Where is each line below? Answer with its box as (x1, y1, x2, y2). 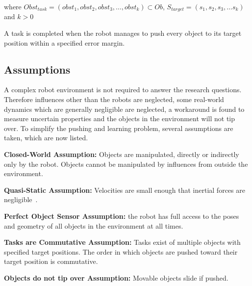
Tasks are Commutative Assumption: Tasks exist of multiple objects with (4, 237, 241, 247)
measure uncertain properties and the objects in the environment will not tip (4, 113, 235, 124)
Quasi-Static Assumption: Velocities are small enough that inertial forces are (4, 184, 245, 195)
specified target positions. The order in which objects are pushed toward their (4, 246, 238, 257)
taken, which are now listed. (4, 132, 88, 143)
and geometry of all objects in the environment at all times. (4, 220, 183, 231)
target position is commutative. (4, 256, 98, 266)
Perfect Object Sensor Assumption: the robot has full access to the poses (4, 210, 239, 221)
